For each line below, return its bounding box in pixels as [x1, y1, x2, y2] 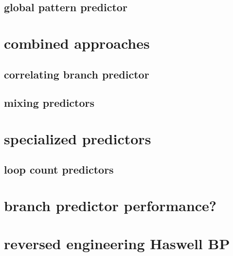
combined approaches [4, 33, 150, 53]
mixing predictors [4, 95, 95, 110]
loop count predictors [4, 162, 114, 177]
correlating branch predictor [4, 66, 149, 81]
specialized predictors [4, 128, 151, 148]
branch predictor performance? [4, 196, 217, 216]
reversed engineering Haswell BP [4, 234, 230, 254]
